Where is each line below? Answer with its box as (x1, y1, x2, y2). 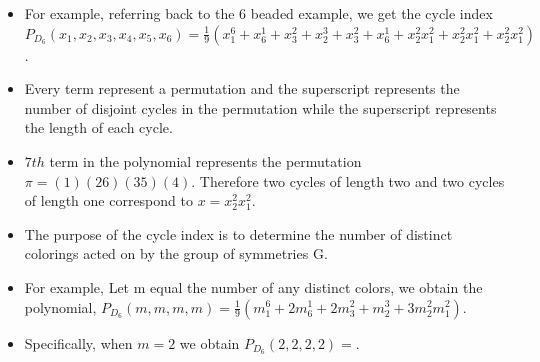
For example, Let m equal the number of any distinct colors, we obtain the (24, 276, 483, 297)
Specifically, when (24, 332, 133, 353)
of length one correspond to (24, 190, 193, 211)
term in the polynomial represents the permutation (49, 150, 362, 171)
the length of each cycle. (24, 117, 173, 138)
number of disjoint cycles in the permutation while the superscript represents (24, 97, 497, 118)
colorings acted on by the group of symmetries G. (24, 243, 328, 264)
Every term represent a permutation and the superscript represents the (24, 78, 460, 99)
